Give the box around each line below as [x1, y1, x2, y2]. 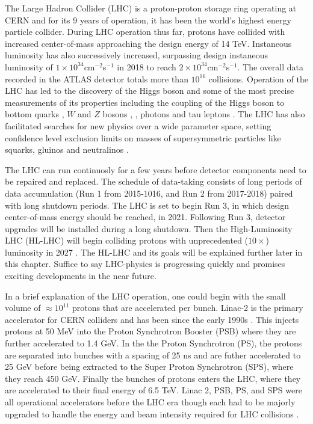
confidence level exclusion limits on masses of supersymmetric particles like [5, 131, 281, 144]
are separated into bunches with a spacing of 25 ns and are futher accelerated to [5, 348, 301, 361]
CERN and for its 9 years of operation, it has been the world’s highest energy [5, 13, 291, 26]
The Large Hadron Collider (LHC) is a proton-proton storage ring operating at [5, 2, 297, 14]
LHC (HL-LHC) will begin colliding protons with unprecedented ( [5, 234, 249, 247]
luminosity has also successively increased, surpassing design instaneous [5, 49, 268, 61]
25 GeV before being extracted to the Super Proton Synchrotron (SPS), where [5, 360, 294, 373]
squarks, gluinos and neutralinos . [5, 143, 129, 156]
